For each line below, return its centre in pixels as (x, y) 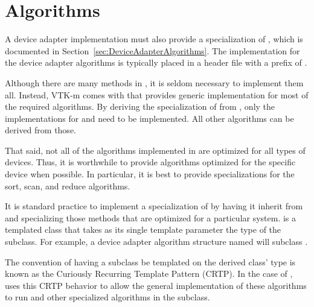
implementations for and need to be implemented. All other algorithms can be (149, 118)
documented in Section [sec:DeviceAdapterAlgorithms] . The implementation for (152, 50)
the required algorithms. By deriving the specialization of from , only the (140, 106)
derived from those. (40, 130)
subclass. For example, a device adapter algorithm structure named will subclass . (156, 242)
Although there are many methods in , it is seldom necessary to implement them (154, 82)
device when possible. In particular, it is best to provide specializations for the (150, 174)
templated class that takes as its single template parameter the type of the (143, 229)
